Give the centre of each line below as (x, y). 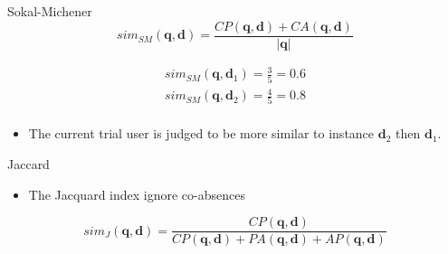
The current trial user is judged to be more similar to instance (201, 133)
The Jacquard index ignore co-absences (137, 194)
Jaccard (29, 164)
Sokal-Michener (50, 11)
